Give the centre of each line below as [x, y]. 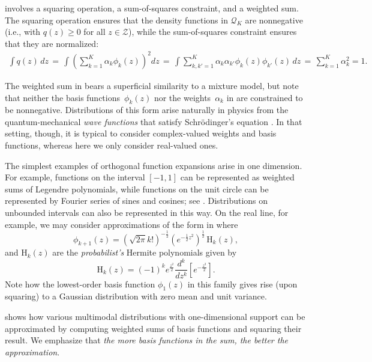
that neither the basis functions [63, 97]
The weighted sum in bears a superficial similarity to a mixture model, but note [152, 85]
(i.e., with [23, 32]
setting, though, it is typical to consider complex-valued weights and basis [141, 133]
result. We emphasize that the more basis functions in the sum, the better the [147, 340]
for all [94, 32]
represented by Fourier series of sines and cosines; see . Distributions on [136, 201]
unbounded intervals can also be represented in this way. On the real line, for [147, 213]
